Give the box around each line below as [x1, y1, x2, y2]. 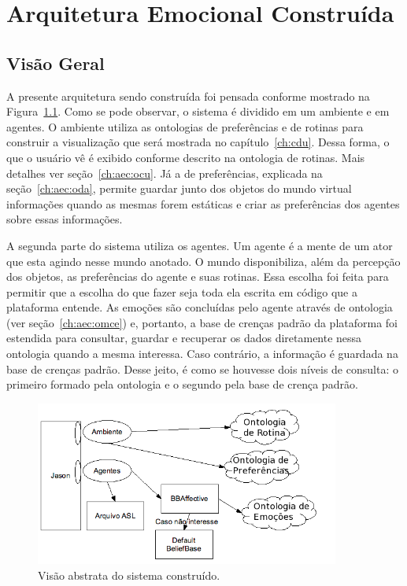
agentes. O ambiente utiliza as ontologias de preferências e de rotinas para [6, 118, 364, 135]
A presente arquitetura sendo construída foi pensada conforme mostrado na [6, 87, 370, 104]
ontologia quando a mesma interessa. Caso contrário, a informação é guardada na [6, 345, 398, 362]
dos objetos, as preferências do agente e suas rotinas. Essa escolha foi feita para [6, 268, 389, 285]
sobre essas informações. [6, 211, 123, 227]
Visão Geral [6, 50, 105, 75]
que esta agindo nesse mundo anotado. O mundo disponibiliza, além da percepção [6, 252, 401, 269]
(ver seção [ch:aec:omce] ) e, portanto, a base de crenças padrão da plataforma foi [6, 314, 398, 330]
